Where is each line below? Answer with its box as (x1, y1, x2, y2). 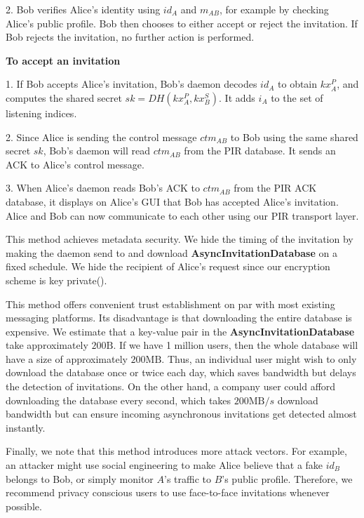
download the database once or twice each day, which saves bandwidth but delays (6, 365, 356, 380)
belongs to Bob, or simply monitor (6, 471, 154, 486)
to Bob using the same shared (230, 129, 358, 144)
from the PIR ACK (234, 180, 317, 195)
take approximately (6, 338, 88, 352)
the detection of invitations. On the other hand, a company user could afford (6, 379, 336, 394)
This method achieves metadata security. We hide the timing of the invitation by (6, 232, 353, 246)
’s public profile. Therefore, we (222, 471, 353, 486)
